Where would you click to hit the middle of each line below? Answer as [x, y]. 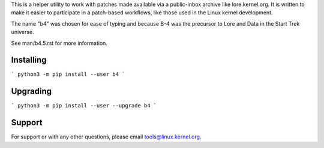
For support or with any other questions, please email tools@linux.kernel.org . [106, 137]
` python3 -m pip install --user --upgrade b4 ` [84, 106]
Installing [29, 60]
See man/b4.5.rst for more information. [59, 43]
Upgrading [31, 92]
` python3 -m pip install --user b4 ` [68, 74]
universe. [22, 32]
